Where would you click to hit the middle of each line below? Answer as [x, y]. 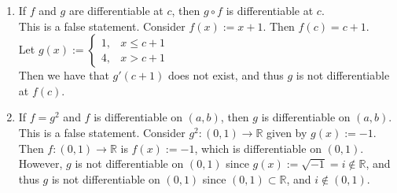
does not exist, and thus [226, 75]
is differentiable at [270, 10]
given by [287, 132]
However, [40, 163]
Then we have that [64, 75]
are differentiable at [116, 10]
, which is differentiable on [258, 148]
